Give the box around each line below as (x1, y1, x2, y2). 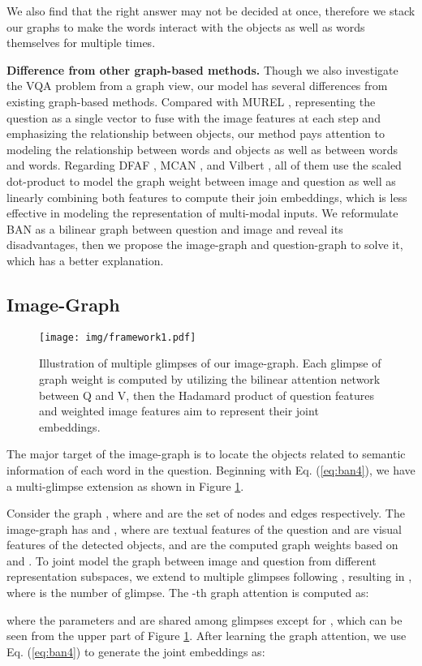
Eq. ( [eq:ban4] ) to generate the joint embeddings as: (6, 642, 265, 660)
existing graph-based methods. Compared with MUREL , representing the (6, 92, 376, 110)
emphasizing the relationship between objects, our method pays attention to (6, 125, 385, 142)
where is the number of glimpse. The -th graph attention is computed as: (6, 584, 369, 601)
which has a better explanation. (6, 251, 164, 269)
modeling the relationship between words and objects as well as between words (6, 140, 398, 157)
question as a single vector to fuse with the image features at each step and (6, 109, 381, 126)
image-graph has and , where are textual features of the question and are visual (6, 520, 403, 537)
